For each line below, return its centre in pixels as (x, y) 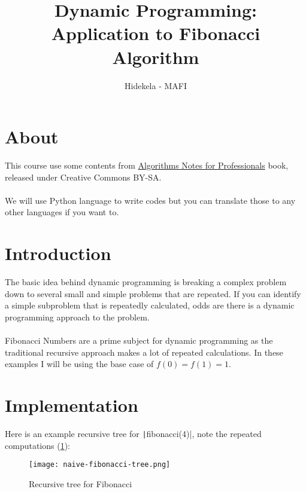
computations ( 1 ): (37, 445)
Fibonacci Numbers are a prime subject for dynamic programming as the (139, 340)
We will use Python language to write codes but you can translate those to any (150, 200)
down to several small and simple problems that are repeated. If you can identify (153, 293)
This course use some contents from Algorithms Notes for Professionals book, (147, 165)
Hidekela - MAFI (156, 85)
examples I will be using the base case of (79, 364)
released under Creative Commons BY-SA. (83, 177)
